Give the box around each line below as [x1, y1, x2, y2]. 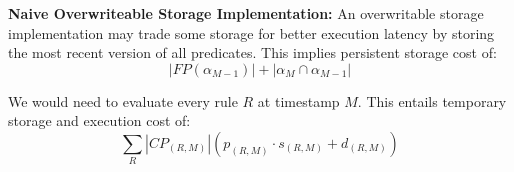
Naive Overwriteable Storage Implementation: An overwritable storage [8, 3, 484, 23]
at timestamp [257, 90, 340, 111]
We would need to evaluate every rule [8, 90, 238, 111]
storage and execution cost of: [8, 110, 191, 131]
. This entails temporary [357, 90, 507, 111]
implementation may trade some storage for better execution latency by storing [8, 22, 495, 43]
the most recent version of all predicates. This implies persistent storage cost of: [8, 42, 497, 63]
